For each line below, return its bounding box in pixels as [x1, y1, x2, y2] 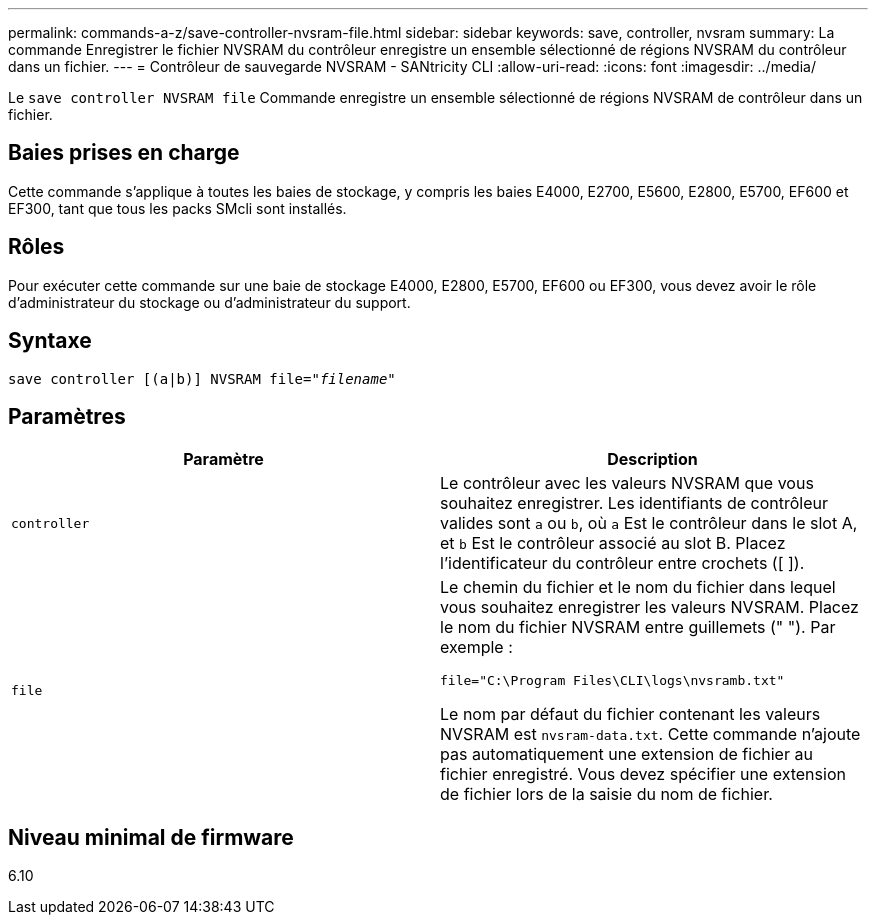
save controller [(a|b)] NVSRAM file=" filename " [8, 370, 396, 387]
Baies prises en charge [8, 140, 240, 166]
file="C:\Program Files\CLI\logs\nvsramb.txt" [440, 673, 785, 689]
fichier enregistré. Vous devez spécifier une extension [440, 764, 846, 785]
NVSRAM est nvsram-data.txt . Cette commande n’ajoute [440, 724, 861, 745]
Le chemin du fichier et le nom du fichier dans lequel [440, 577, 836, 598]
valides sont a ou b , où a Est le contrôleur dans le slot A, [440, 513, 858, 534]
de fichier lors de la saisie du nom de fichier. [440, 784, 773, 805]
